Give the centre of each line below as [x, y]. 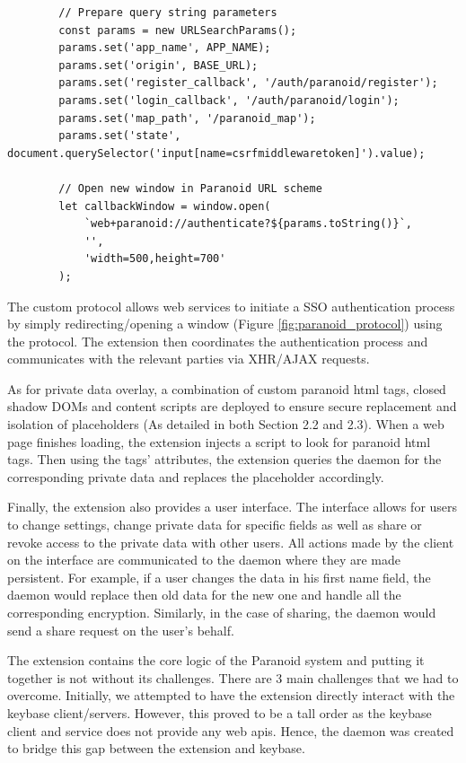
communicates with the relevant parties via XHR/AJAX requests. [189, 359]
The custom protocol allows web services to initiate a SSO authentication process [231, 306]
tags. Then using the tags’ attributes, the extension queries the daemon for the [224, 459]
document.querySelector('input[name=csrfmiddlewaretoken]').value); [216, 153]
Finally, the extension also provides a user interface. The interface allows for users [233, 507]
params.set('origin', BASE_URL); [158, 65]
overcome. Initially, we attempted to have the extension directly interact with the [231, 695]
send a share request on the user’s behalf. [121, 630]
